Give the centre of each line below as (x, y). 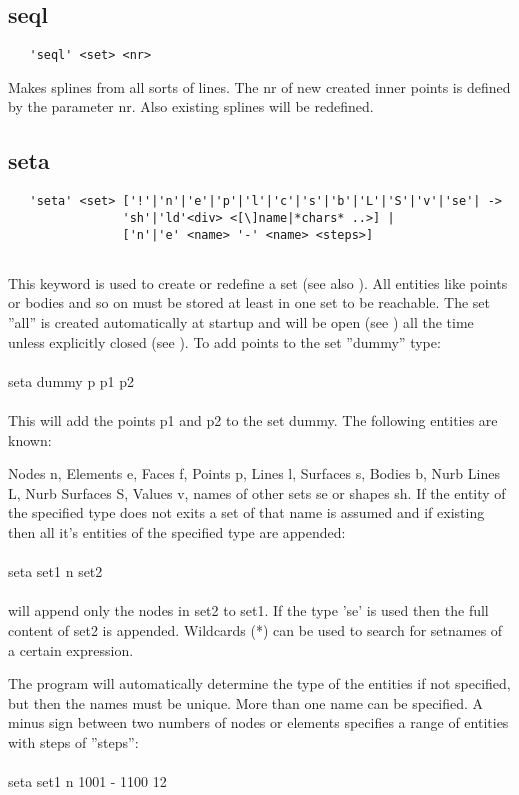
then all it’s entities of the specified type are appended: (177, 532)
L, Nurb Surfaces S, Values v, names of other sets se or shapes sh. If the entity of (257, 492)
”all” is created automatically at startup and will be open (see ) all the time (241, 322)
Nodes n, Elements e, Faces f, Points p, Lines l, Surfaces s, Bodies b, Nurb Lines (254, 473)
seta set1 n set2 (55, 571)
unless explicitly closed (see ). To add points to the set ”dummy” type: (224, 341)
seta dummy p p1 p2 (71, 380)
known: (30, 439)
